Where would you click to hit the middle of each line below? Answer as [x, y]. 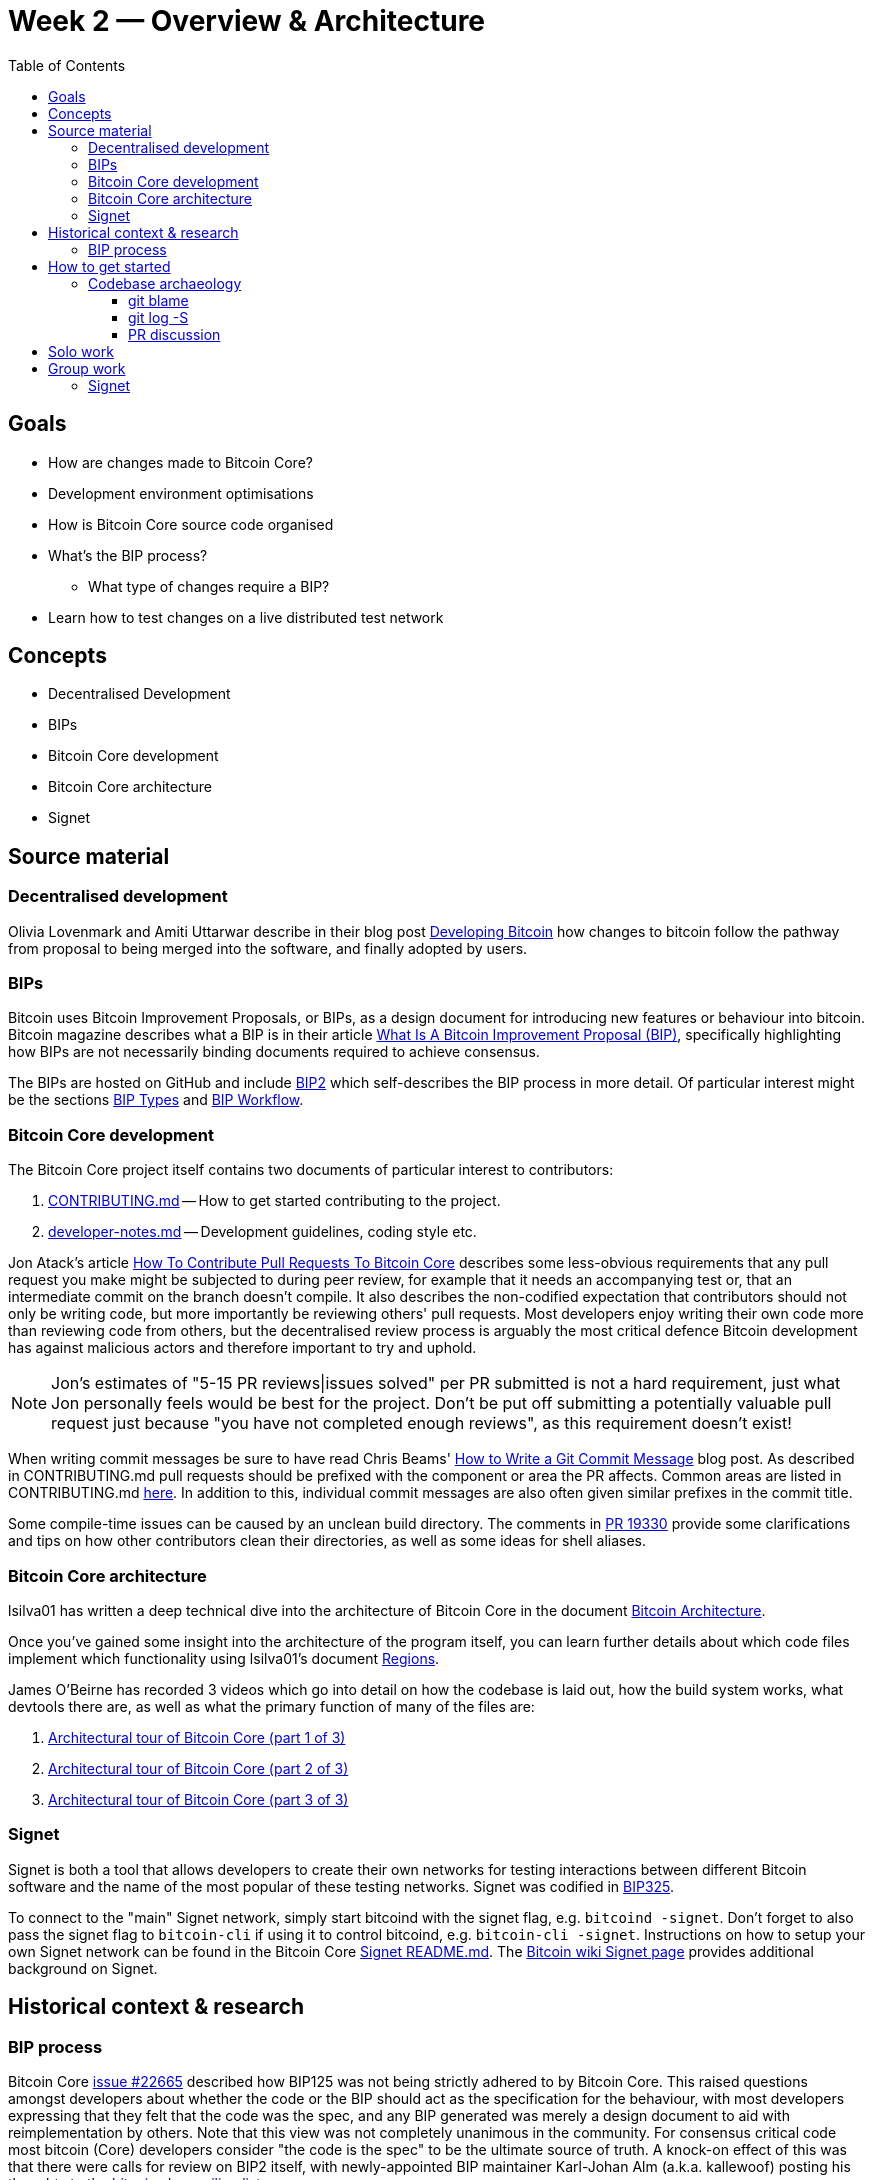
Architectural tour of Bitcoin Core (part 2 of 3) [198, 1768]
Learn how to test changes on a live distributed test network [246, 617]
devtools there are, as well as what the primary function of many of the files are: [271, 1706]
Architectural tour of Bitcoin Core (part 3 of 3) [198, 1799]
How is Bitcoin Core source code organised [191, 524]
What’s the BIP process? [128, 555]
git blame [158, 300]
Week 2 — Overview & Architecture [247, 21]
